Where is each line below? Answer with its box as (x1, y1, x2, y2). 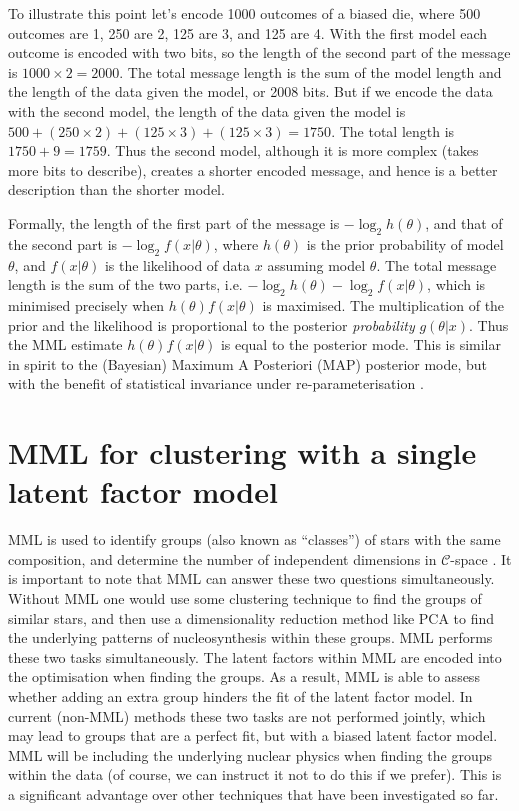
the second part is (8, 233, 118, 254)
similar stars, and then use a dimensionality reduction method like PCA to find (8, 607, 495, 628)
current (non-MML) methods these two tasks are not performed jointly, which (8, 705, 486, 726)
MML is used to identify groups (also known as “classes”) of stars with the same (8, 529, 501, 550)
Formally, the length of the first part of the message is (8, 212, 340, 233)
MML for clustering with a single (8, 432, 477, 473)
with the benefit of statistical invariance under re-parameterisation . (8, 373, 424, 394)
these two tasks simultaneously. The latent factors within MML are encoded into (8, 646, 502, 667)
